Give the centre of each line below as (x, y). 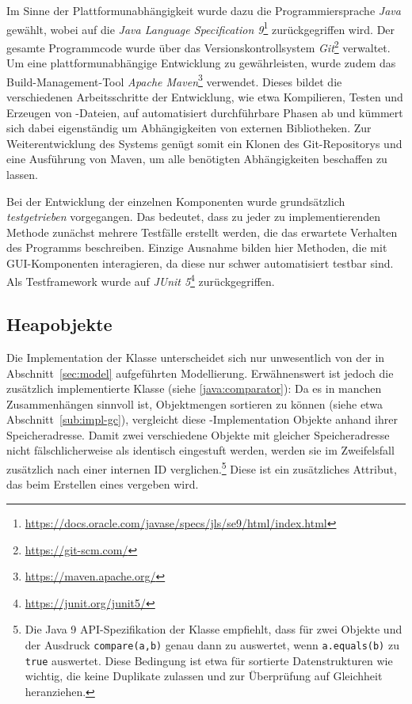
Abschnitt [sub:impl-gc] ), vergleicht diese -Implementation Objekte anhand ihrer (202, 419)
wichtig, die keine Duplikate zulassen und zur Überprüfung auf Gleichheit (204, 676)
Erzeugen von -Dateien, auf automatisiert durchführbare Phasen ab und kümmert (205, 112)
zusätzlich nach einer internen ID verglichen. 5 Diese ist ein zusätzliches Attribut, (202, 468)
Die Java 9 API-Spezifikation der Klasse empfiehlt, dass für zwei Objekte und (214, 629)
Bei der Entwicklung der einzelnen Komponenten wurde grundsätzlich (176, 201)
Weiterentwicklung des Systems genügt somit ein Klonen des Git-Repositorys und (204, 143)
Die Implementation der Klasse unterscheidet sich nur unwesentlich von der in (196, 357)
